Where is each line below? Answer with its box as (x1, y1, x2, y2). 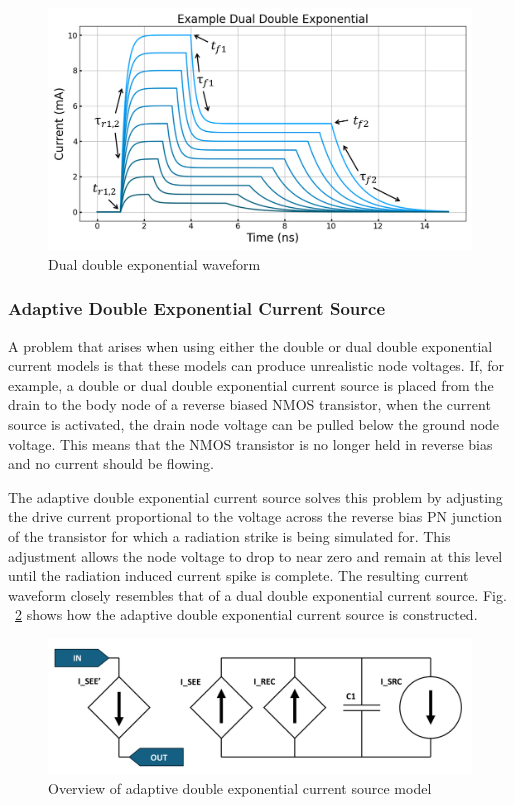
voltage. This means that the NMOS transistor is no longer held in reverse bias (8, 433, 493, 454)
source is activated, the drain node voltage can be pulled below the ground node (8, 414, 500, 434)
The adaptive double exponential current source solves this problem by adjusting (8, 486, 503, 507)
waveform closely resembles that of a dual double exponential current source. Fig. (8, 584, 507, 605)
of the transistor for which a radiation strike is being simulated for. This (8, 525, 451, 546)
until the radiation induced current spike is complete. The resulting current (8, 565, 469, 586)
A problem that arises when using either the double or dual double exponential (8, 335, 493, 356)
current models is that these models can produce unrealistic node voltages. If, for (8, 355, 505, 376)
